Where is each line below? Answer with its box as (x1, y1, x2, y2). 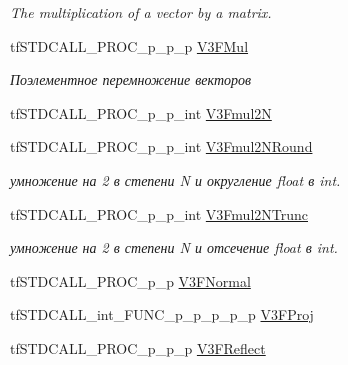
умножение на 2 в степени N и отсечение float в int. (10, 237, 338, 258)
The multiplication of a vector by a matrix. (10, 2, 272, 22)
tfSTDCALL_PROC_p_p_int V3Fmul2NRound (10, 136, 313, 157)
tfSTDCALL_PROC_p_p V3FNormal (10, 270, 251, 291)
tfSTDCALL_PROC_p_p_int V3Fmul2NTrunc (10, 203, 308, 224)
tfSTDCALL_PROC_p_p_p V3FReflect (10, 337, 266, 358)
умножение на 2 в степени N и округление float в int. (10, 169, 341, 190)
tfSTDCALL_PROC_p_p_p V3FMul (10, 35, 249, 56)
